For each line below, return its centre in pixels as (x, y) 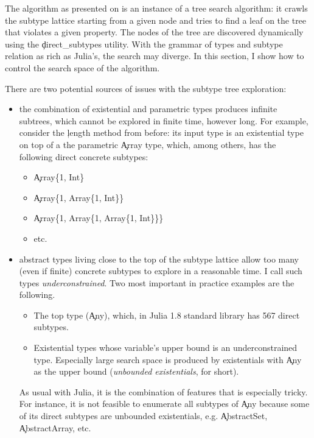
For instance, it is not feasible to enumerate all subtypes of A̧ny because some (164, 404)
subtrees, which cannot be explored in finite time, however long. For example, (164, 120)
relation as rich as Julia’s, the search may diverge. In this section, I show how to (155, 56)
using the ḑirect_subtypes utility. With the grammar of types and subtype (144, 44)
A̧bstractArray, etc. (55, 427)
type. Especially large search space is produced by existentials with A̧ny (168, 359)
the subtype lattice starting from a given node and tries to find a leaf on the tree (156, 20)
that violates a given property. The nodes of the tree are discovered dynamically (154, 32)
